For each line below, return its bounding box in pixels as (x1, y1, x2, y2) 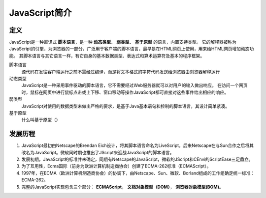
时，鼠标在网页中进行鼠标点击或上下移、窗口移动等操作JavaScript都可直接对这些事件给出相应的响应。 (21, 89, 229, 95)
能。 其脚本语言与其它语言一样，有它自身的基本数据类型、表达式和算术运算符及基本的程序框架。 (9, 53, 204, 58)
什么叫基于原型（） (21, 117, 61, 123)
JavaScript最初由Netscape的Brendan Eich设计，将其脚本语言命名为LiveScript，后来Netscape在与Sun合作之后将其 (21, 142, 254, 148)
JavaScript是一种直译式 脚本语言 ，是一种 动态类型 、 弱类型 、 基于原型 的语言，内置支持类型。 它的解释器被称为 (9, 39, 236, 45)
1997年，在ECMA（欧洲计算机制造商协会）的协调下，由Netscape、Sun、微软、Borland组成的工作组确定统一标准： (21, 170, 255, 176)
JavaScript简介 (9, 7, 72, 18)
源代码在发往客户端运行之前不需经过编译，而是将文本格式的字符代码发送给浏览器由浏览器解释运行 (21, 69, 220, 75)
